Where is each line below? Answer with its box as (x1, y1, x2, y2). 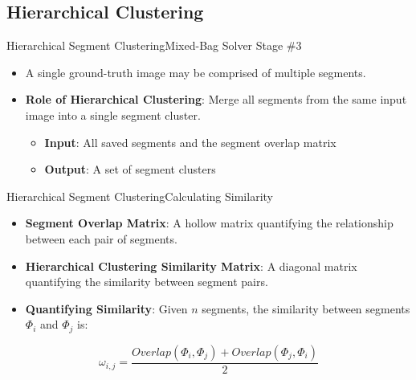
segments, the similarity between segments (202, 300, 410, 317)
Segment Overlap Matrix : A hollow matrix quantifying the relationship (25, 215, 394, 231)
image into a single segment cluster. (25, 106, 201, 123)
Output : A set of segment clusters (44, 161, 216, 178)
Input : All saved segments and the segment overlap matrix (44, 133, 336, 150)
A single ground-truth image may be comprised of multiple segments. (25, 63, 366, 80)
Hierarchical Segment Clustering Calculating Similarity (6, 187, 273, 204)
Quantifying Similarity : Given (25, 300, 188, 317)
